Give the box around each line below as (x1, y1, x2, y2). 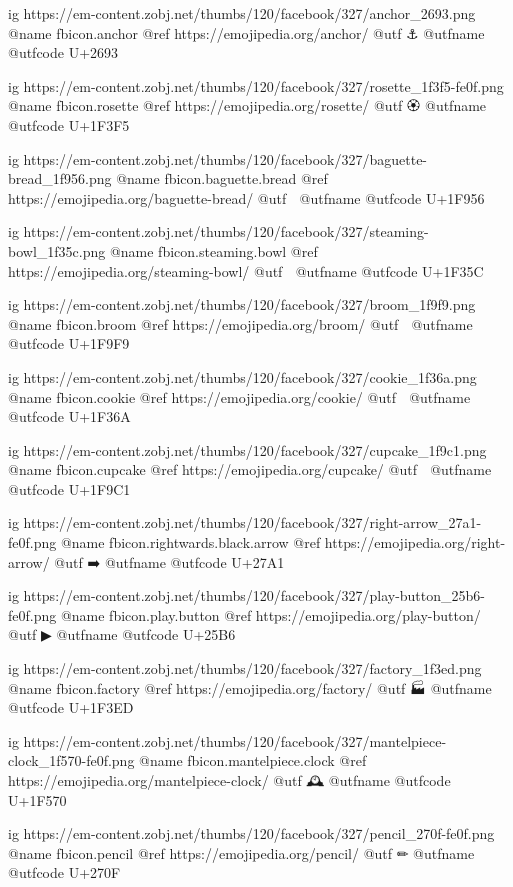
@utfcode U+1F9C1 (8, 478, 131, 499)
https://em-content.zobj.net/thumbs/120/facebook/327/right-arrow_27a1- (23, 512, 482, 533)
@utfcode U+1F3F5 (8, 114, 130, 135)
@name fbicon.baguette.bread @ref (116, 168, 328, 189)
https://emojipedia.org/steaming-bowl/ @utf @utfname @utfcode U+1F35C (8, 260, 484, 281)
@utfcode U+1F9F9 (8, 333, 130, 354)
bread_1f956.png (8, 168, 112, 189)
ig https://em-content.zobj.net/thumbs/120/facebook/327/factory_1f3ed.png (8, 658, 482, 679)
